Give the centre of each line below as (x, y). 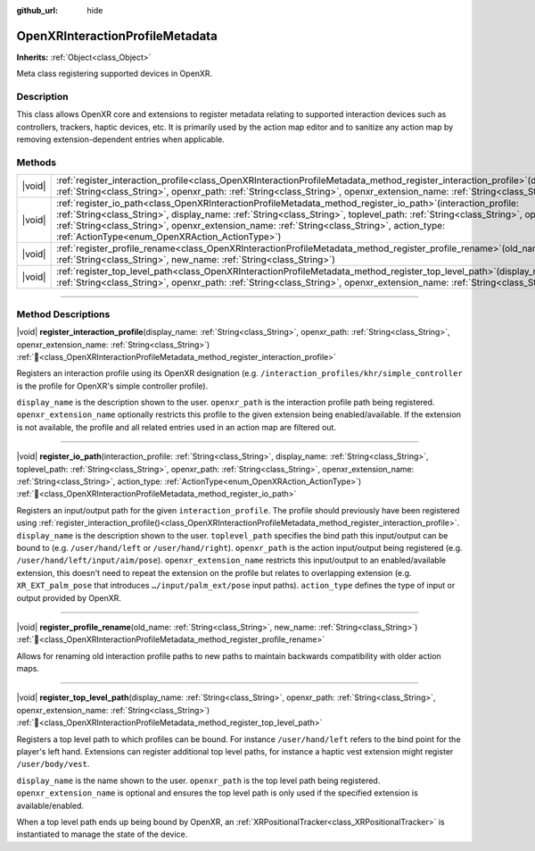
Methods (37, 163)
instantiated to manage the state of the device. (102, 834)
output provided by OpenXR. (69, 597)
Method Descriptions (63, 314)
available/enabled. (50, 805)
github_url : (37, 10)
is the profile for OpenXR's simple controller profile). (112, 386)
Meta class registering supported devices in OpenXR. (115, 74)
